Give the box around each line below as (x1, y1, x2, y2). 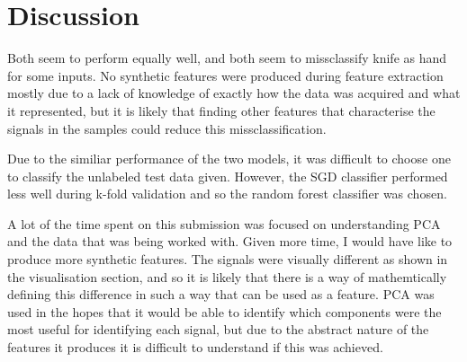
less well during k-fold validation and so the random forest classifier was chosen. (7, 184, 447, 203)
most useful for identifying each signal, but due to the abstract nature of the (7, 320, 429, 339)
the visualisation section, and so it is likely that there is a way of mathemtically (7, 267, 447, 286)
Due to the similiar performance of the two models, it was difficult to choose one (7, 149, 451, 168)
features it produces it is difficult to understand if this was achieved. (7, 338, 383, 357)
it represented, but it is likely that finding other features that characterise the (7, 101, 436, 119)
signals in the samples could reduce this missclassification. (7, 119, 327, 137)
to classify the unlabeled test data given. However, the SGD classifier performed (7, 166, 448, 185)
